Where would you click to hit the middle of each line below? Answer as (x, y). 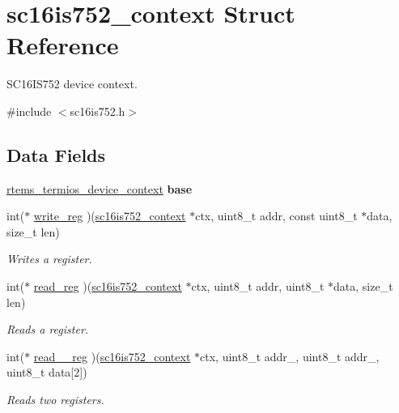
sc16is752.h (98, 111)
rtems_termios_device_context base (100, 188)
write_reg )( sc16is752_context (110, 216)
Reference (63, 45)
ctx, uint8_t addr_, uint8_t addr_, (290, 356)
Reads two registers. (55, 400)
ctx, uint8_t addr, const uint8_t (276, 216)
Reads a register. (48, 329)
